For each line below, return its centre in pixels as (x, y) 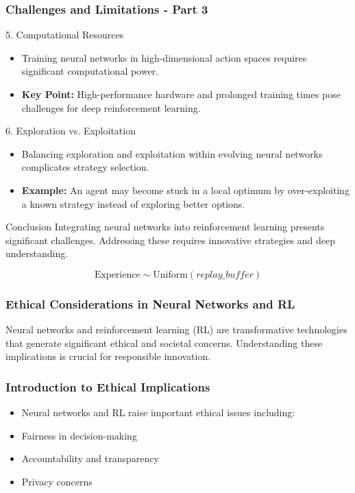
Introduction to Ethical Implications (108, 386)
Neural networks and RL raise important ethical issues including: (158, 412)
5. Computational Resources (65, 35)
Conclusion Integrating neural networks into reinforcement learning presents (165, 227)
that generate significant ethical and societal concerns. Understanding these (164, 342)
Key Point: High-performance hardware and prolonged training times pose (181, 94)
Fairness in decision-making (79, 435)
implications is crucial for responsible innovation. (108, 356)
